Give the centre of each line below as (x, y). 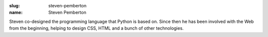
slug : (14, 6)
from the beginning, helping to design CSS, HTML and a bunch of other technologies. (96, 28)
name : (16, 13)
